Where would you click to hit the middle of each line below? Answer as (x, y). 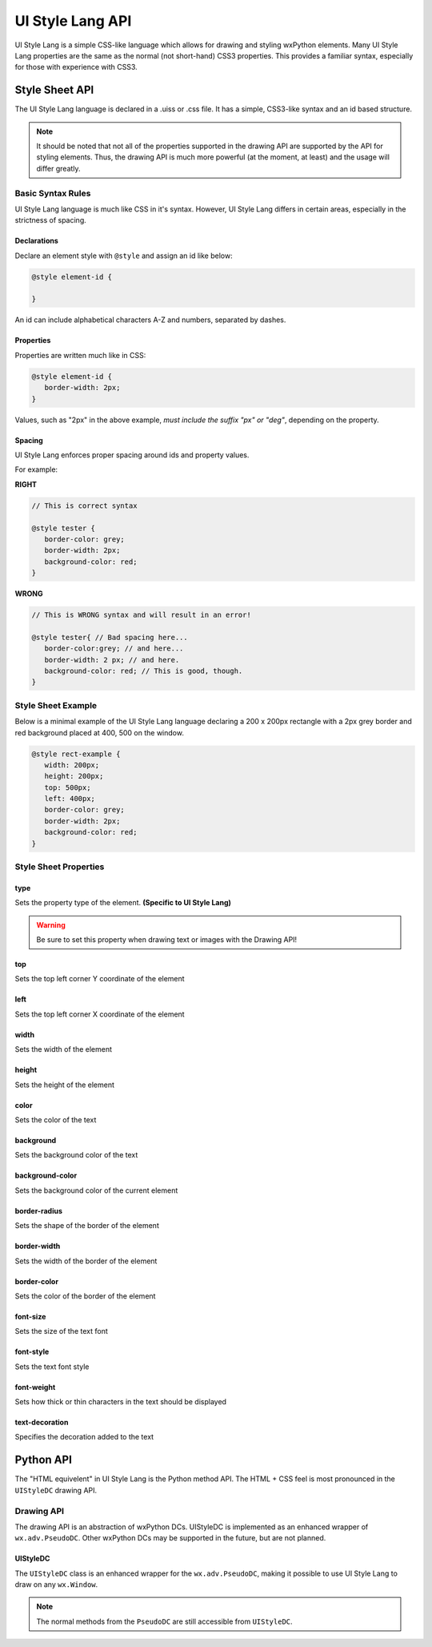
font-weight (35, 1387)
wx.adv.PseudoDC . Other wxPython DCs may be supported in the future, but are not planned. (170, 1538)
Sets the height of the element (65, 1085)
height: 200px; (74, 776)
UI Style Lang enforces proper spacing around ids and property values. (132, 455)
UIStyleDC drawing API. (56, 1490)
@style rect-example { (76, 754)
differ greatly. (58, 168)
